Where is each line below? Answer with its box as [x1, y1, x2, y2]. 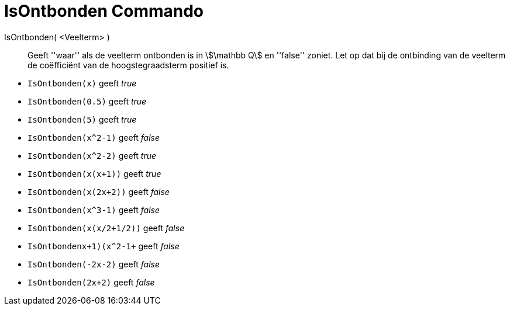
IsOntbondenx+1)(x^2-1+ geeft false [27, 241, 180, 251]
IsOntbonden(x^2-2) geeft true [27, 150, 157, 161]
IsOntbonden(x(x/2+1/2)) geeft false [27, 222, 185, 233]
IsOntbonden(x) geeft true [27, 78, 137, 88]
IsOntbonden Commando [4, 1, 204, 21]
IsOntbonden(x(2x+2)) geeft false [27, 186, 170, 197]
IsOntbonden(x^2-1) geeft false [27, 132, 160, 142]
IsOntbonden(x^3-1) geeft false [27, 204, 160, 215]
